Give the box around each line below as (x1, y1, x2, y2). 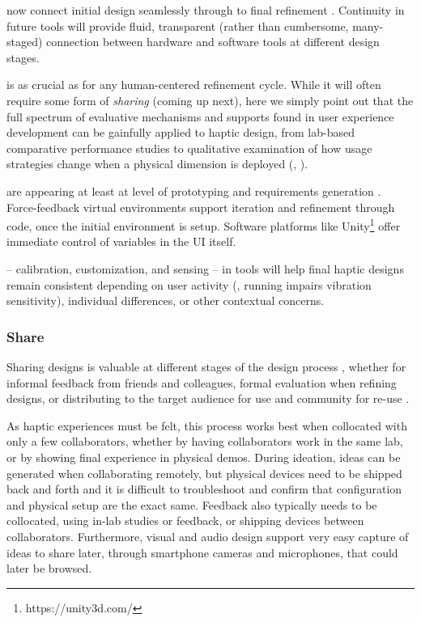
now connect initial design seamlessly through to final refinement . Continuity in (6, 2, 405, 18)
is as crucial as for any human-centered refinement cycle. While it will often (6, 76, 381, 93)
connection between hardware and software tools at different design (46, 33, 380, 50)
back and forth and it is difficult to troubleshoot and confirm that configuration (6, 480, 402, 497)
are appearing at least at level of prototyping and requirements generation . (6, 182, 381, 199)
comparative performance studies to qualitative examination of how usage (6, 139, 372, 156)
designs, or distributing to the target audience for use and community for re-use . (6, 390, 410, 407)
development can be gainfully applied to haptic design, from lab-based (6, 124, 355, 141)
